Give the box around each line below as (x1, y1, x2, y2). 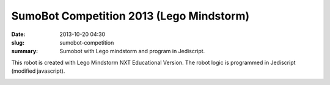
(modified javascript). (11, 67, 65, 75)
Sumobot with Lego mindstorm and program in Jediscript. (59, 48, 205, 55)
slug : (11, 39, 24, 46)
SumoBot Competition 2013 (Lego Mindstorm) (11, 9, 250, 23)
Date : (11, 31, 26, 38)
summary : (11, 48, 38, 55)
